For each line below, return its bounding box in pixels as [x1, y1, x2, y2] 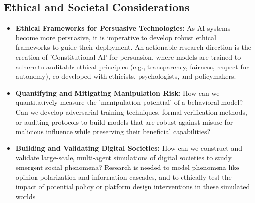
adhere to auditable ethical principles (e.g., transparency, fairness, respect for [15, 61, 249, 71]
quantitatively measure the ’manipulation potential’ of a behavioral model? [15, 97, 243, 107]
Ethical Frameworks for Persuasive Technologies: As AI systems [15, 23, 231, 33]
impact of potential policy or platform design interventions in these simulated [15, 181, 250, 192]
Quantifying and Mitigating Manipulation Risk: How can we [15, 87, 219, 98]
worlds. [15, 191, 37, 201]
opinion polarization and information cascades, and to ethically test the [15, 171, 232, 182]
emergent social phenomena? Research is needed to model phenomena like [15, 162, 239, 172]
